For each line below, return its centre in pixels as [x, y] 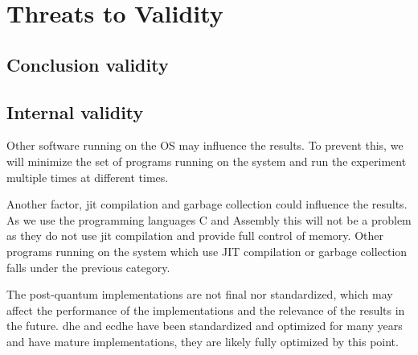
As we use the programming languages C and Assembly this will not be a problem [209, 219]
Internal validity [75, 111]
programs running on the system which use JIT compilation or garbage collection [207, 251]
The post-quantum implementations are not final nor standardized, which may [200, 294]
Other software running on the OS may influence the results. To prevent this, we [205, 145]
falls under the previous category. [88, 267]
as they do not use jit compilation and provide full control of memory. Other [195, 235]
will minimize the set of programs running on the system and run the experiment [207, 161]
